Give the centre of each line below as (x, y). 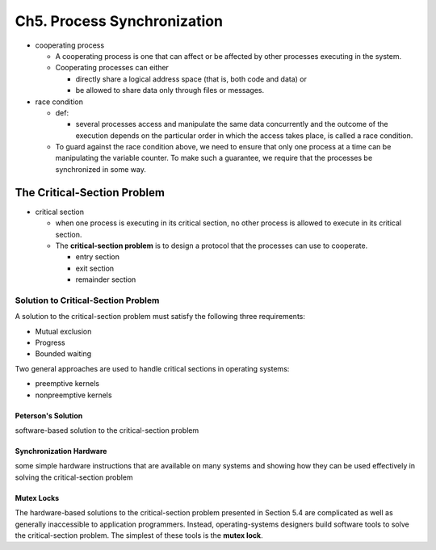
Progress (50, 342)
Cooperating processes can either (112, 68)
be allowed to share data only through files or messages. (170, 90)
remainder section (106, 279)
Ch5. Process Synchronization (119, 21)
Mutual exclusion (63, 331)
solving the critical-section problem (74, 477)
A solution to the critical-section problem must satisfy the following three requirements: (160, 317)
